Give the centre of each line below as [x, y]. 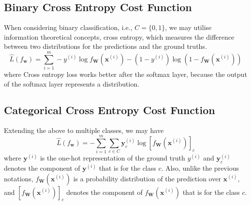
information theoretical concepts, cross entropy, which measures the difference [119, 37]
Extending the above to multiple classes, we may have [84, 130]
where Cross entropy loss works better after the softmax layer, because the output [125, 74]
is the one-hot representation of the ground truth [112, 158]
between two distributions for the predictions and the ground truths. [105, 46]
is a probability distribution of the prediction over [147, 178]
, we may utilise [188, 27]
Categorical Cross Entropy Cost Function [110, 110]
